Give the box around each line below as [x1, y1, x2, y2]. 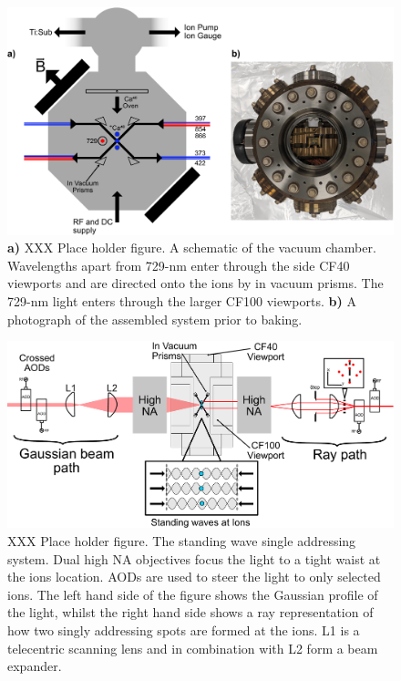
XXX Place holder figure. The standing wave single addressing [7, 531, 356, 550]
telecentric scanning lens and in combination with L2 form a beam [7, 638, 378, 657]
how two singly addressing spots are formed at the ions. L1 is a [7, 620, 360, 639]
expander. [7, 656, 62, 676]
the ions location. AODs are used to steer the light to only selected [7, 567, 381, 586]
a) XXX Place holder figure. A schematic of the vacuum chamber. [7, 238, 376, 257]
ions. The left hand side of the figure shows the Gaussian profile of [7, 584, 378, 604]
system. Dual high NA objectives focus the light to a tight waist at [7, 549, 381, 568]
